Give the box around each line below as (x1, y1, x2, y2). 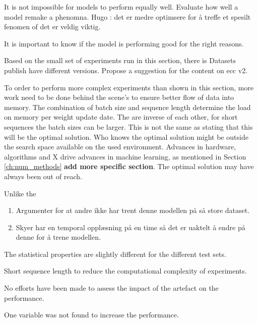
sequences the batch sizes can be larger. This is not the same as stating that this (4, 121, 253, 132)
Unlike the (4, 188, 36, 198)
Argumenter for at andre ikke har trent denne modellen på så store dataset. (16, 205, 250, 216)
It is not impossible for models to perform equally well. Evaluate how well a (4, 2, 238, 12)
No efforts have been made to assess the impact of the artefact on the (4, 283, 219, 293)
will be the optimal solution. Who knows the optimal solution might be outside (4, 131, 248, 142)
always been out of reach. (4, 171, 82, 181)
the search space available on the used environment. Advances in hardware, (4, 141, 236, 152)
